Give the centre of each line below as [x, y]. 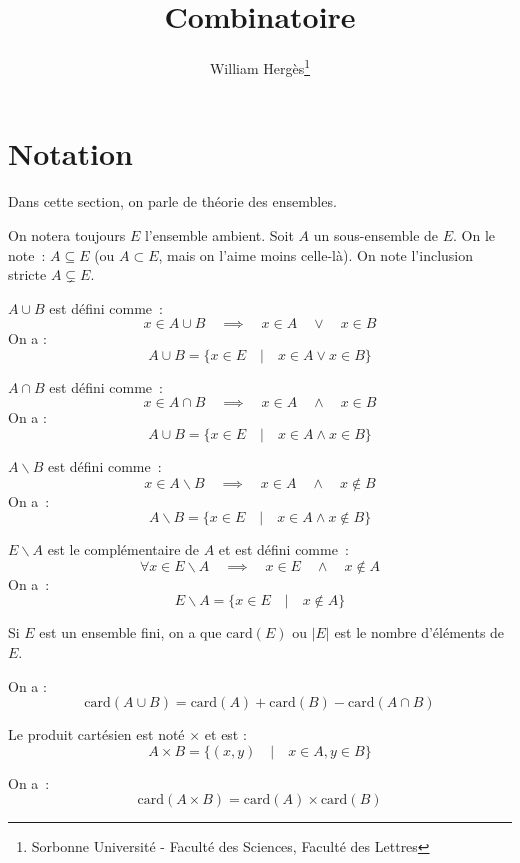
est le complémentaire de [123, 549]
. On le [474, 234]
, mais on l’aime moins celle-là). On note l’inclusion [316, 254]
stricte [27, 274]
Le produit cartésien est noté [96, 734]
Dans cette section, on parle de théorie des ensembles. [172, 201]
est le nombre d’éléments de [419, 632]
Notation [70, 153]
